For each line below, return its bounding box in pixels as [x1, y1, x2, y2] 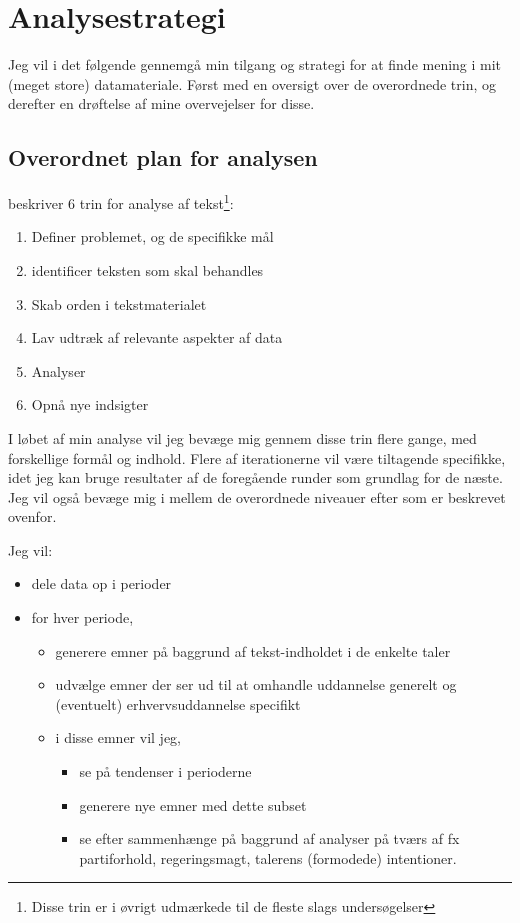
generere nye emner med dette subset [79, 794, 307, 815]
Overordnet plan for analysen [8, 142, 318, 173]
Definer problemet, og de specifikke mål [31, 226, 274, 247]
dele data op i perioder [31, 573, 172, 594]
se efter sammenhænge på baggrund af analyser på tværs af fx [79, 828, 460, 849]
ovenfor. [8, 506, 57, 527]
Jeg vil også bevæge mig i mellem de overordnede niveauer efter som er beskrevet [8, 486, 506, 507]
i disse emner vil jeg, [55, 727, 181, 748]
